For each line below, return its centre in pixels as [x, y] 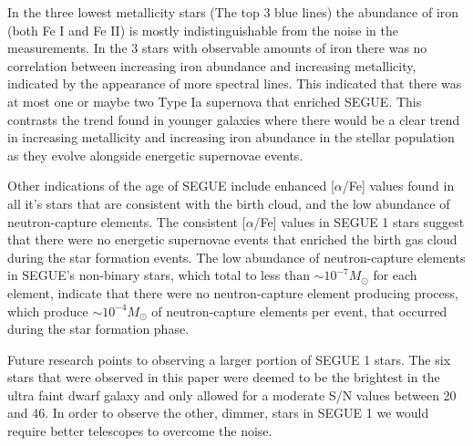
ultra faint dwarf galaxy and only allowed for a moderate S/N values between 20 [232, 394]
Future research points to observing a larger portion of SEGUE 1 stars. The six [229, 359]
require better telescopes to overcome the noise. [140, 431]
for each [395, 275]
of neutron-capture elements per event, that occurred [299, 311]
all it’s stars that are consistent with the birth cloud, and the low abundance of [229, 203]
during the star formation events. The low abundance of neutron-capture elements [236, 257]
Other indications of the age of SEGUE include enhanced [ [171, 186]
